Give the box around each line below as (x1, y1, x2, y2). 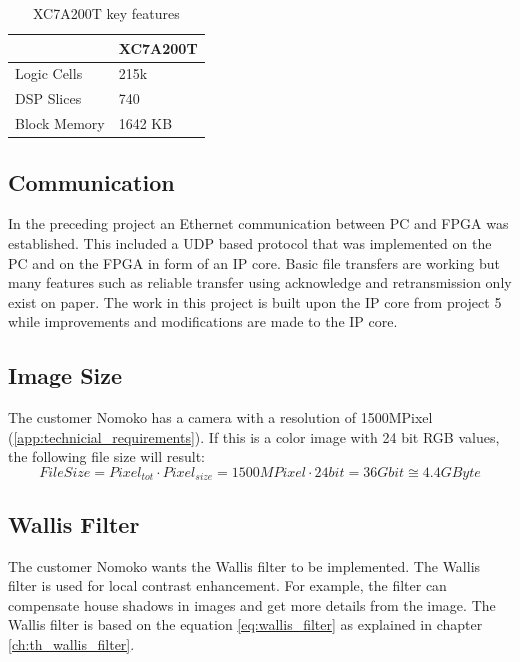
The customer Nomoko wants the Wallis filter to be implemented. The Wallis (8, 555, 481, 576)
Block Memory (15, 113, 105, 134)
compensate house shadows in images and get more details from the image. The (8, 594, 496, 615)
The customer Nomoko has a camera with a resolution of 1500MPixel (8, 407, 433, 428)
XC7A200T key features (32, 3, 180, 23)
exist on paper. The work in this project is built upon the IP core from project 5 (8, 291, 502, 312)
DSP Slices (15, 88, 82, 109)
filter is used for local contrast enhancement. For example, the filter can (8, 575, 447, 596)
